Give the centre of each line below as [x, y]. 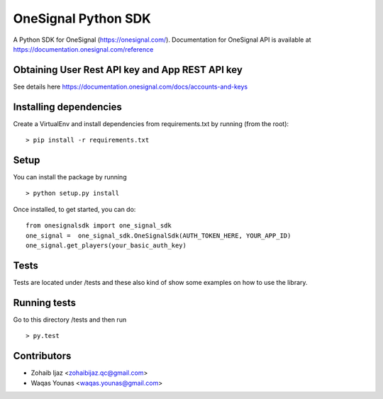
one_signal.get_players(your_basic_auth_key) [106, 246]
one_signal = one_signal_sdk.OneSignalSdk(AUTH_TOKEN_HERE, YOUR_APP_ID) [159, 235]
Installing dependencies [67, 107]
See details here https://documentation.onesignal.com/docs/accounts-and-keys [131, 86]
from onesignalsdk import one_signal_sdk [99, 226]
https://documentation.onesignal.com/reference [83, 49]
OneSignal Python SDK [82, 18]
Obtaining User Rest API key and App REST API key [128, 70]
